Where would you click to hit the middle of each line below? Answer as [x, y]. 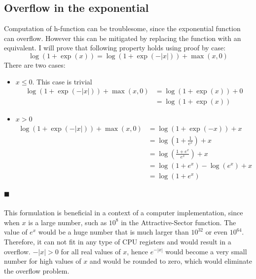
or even [217, 232]
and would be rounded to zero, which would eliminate [171, 261]
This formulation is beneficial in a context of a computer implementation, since [124, 213]
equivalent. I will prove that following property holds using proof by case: [115, 48]
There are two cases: [35, 64]
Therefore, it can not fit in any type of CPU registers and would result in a [118, 241]
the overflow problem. [37, 270]
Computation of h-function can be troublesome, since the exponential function [122, 28]
